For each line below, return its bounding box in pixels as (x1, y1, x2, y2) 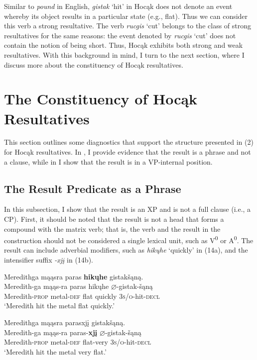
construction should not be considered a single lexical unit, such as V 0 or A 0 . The (4, 234, 254, 245)
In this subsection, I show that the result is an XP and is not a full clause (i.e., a (4, 204, 251, 214)
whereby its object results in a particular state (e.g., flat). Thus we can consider (4, 10, 248, 21)
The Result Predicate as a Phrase (4, 180, 181, 196)
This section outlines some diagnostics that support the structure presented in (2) (4, 137, 254, 147)
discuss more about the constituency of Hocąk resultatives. (4, 59, 183, 70)
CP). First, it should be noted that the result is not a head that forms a (4, 214, 224, 224)
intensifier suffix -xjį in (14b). (4, 255, 93, 265)
